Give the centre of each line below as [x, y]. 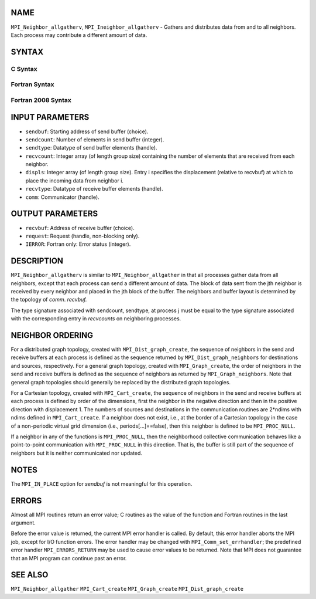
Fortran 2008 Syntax [41, 100]
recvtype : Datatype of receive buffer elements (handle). [94, 189]
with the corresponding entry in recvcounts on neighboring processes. [96, 319]
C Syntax [24, 69]
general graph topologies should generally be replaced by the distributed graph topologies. [121, 382]
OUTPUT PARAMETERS [54, 214]
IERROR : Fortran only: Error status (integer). [78, 244]
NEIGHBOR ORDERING [52, 335]
